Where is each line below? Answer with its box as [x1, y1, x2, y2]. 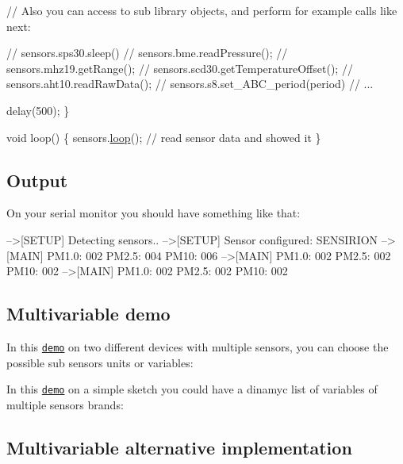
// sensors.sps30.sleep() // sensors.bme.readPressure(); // [6, 44, 288, 61]
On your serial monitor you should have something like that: [6, 205, 301, 221]
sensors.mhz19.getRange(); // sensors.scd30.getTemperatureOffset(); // [6, 59, 353, 76]
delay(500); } [6, 102, 70, 118]
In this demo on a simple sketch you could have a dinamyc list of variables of [6, 381, 378, 397]
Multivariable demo [6, 301, 171, 326]
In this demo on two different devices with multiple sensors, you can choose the [6, 338, 389, 355]
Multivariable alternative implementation [6, 435, 352, 459]
